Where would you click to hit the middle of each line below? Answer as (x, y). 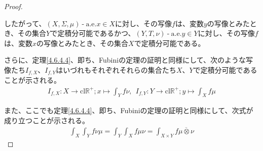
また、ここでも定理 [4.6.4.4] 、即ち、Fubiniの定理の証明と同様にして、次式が (129, 110)
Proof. (13, 6)
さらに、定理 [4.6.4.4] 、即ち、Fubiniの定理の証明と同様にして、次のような (125, 60)
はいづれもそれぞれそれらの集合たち (116, 69)
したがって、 (25, 23)
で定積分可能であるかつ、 (93, 33)
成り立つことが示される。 (47, 120)
